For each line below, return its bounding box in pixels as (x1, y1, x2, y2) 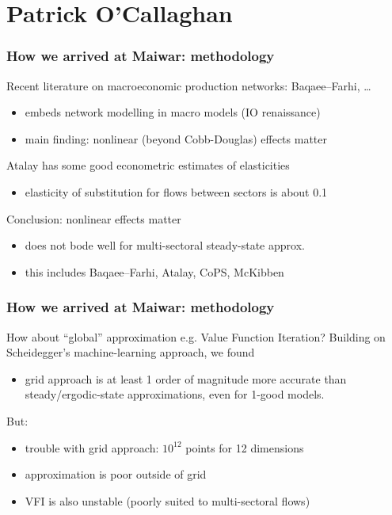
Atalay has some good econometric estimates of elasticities (6, 157, 290, 174)
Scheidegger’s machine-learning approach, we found (6, 344, 255, 360)
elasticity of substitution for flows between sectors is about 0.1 (25, 183, 328, 200)
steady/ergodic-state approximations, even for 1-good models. (25, 386, 325, 402)
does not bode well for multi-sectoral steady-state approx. (25, 237, 305, 254)
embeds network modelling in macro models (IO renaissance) (25, 104, 321, 120)
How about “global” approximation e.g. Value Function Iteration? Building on (6, 328, 386, 345)
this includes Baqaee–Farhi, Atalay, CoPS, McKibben (25, 263, 284, 280)
